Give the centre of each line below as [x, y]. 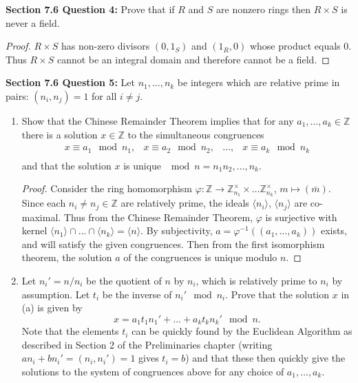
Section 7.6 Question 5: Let [70, 82]
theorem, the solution [67, 257]
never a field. [33, 22]
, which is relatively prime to [256, 280]
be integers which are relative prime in [259, 82]
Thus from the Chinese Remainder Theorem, [158, 217]
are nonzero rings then [264, 9]
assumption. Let [56, 294]
